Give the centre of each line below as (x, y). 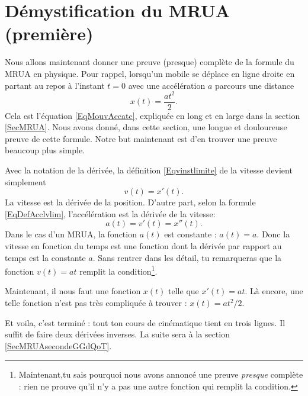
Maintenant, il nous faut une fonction (73, 291)
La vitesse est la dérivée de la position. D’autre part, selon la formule (130, 202)
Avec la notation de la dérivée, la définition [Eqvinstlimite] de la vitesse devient (149, 170)
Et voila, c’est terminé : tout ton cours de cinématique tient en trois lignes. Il (145, 322)
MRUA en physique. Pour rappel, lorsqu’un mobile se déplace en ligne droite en (150, 73)
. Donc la (273, 234)
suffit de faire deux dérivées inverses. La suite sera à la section (117, 334)
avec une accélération (167, 85)
